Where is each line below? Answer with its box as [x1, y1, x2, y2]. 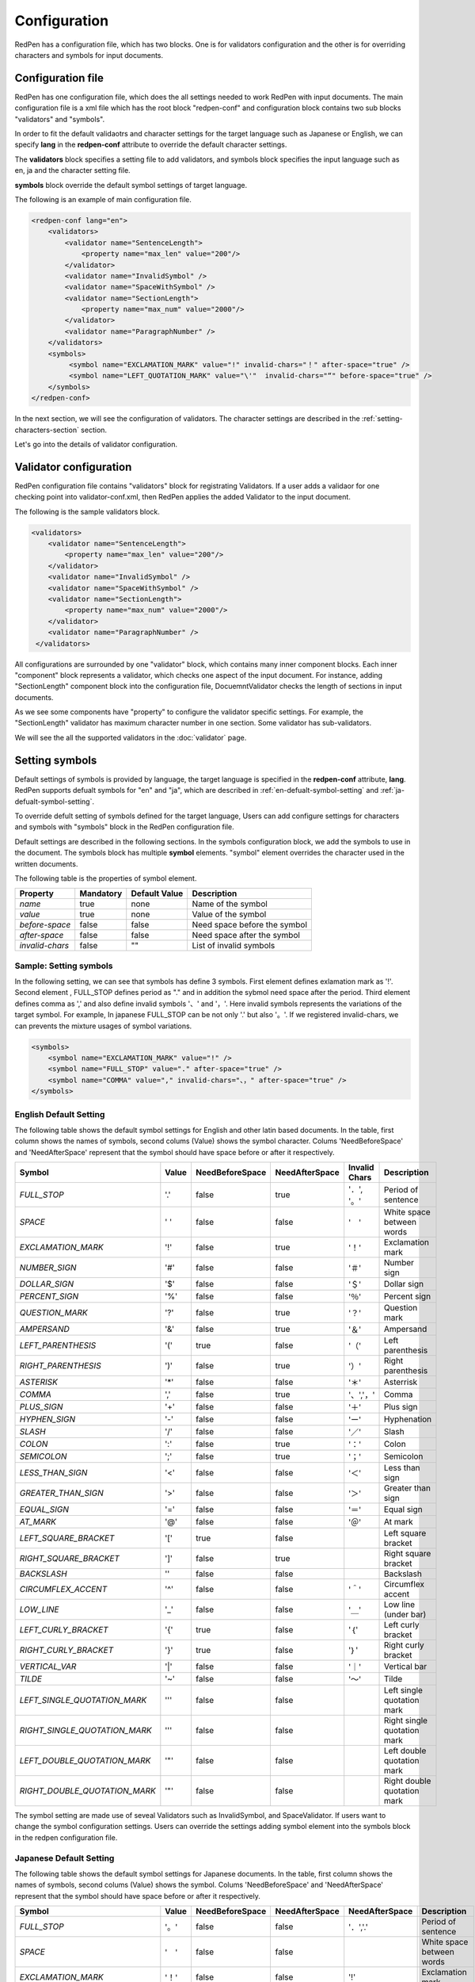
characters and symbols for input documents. [14, 50, 164, 59]
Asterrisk [383, 1376, 418, 1387]
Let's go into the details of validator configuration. [14, 439, 178, 449]
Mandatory [79, 888, 123, 899]
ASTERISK [19, 1376, 59, 1387]
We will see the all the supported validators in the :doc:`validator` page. [14, 733, 247, 742]
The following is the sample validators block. [14, 507, 160, 516]
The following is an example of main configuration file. [14, 194, 192, 204]
